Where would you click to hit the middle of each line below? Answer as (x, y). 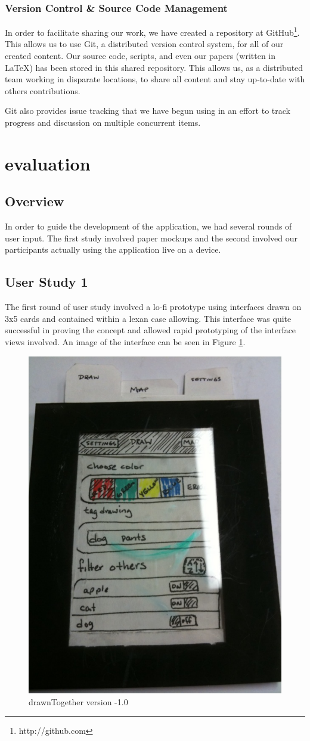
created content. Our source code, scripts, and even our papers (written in (140, 56)
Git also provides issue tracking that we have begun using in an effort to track (148, 111)
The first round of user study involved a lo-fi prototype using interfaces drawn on (153, 307)
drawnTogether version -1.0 (78, 701)
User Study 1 (46, 282)
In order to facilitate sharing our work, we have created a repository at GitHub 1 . (152, 31)
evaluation (48, 163)
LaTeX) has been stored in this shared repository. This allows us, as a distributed (154, 67)
